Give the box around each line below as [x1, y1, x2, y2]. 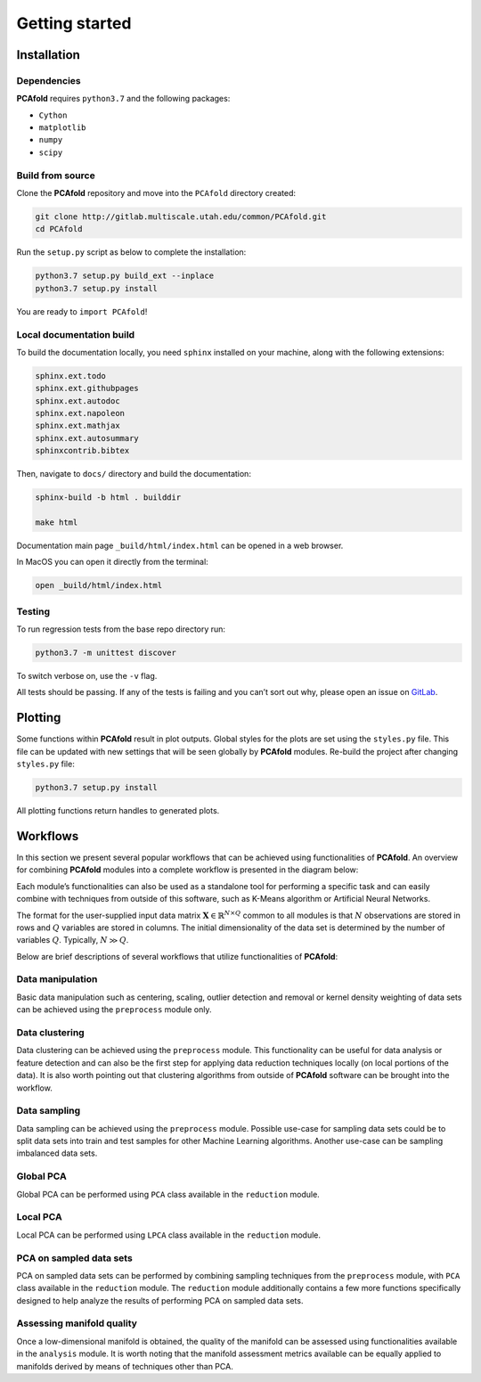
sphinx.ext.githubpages [35, 383, 140, 394]
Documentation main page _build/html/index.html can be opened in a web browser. [16, 540, 344, 551]
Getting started [16, 13, 132, 33]
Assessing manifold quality [16, 1317, 138, 1329]
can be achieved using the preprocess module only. [16, 1004, 213, 1015]
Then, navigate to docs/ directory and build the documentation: [16, 469, 251, 479]
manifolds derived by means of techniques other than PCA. [16, 1361, 233, 1371]
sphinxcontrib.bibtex [35, 446, 130, 456]
